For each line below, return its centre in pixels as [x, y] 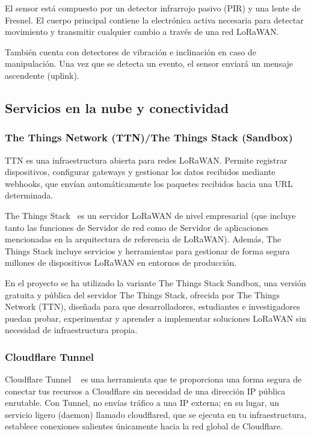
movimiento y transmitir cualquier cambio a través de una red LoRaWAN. [142, 32]
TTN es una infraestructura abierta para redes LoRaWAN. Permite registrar [146, 160]
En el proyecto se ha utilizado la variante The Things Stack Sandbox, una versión [155, 282]
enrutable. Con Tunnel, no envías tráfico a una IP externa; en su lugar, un [142, 403]
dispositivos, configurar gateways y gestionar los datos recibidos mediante [140, 172]
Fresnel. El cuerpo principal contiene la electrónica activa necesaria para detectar [154, 20]
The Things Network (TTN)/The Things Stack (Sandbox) [149, 137]
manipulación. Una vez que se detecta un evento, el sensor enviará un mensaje [149, 63]
